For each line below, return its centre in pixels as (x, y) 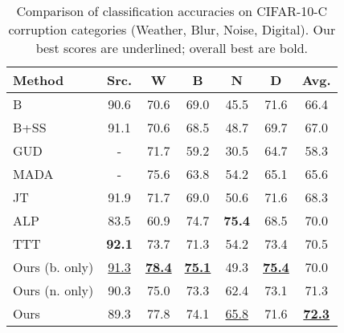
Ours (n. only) (53, 290)
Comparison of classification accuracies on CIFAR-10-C (172, 11)
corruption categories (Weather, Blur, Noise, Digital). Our (172, 29)
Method (39, 80)
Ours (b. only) (53, 267)
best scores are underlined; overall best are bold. (172, 48)
